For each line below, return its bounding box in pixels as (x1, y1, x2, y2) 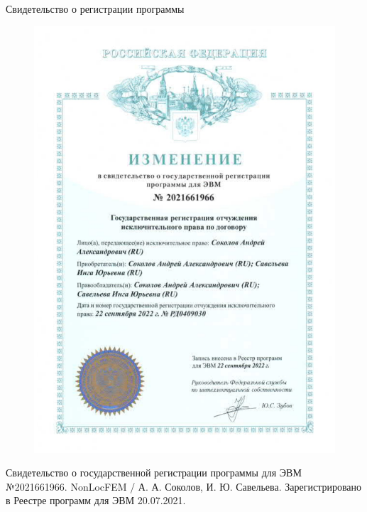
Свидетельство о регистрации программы (6, 1, 185, 16)
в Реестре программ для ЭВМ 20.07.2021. (6, 493, 186, 508)
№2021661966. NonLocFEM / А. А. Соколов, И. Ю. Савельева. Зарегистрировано (6, 479, 362, 494)
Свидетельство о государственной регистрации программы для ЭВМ (6, 465, 302, 480)
